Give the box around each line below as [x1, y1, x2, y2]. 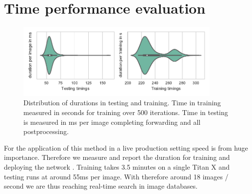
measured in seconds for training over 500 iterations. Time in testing [23, 107, 228, 117]
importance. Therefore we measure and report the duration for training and [4, 152, 230, 162]
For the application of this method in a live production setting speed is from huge [4, 142, 248, 153]
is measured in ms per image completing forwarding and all [23, 116, 201, 127]
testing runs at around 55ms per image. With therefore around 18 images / [4, 171, 229, 181]
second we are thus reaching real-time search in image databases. [4, 181, 198, 191]
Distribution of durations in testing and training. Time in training [23, 97, 221, 108]
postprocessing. [23, 126, 69, 136]
